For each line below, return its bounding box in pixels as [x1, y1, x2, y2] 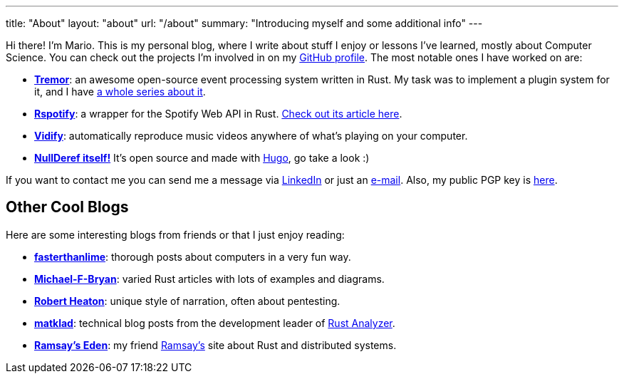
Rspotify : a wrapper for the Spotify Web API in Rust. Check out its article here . [34, 108, 402, 120]
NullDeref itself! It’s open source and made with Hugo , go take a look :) [34, 152, 370, 164]
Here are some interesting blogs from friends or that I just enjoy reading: [6, 228, 345, 241]
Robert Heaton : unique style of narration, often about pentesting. [34, 294, 340, 307]
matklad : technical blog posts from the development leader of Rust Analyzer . [34, 316, 395, 329]
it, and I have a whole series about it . [34, 85, 206, 98]
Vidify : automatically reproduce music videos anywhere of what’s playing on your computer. [34, 130, 468, 142]
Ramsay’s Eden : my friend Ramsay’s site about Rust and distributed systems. [34, 338, 397, 351]
